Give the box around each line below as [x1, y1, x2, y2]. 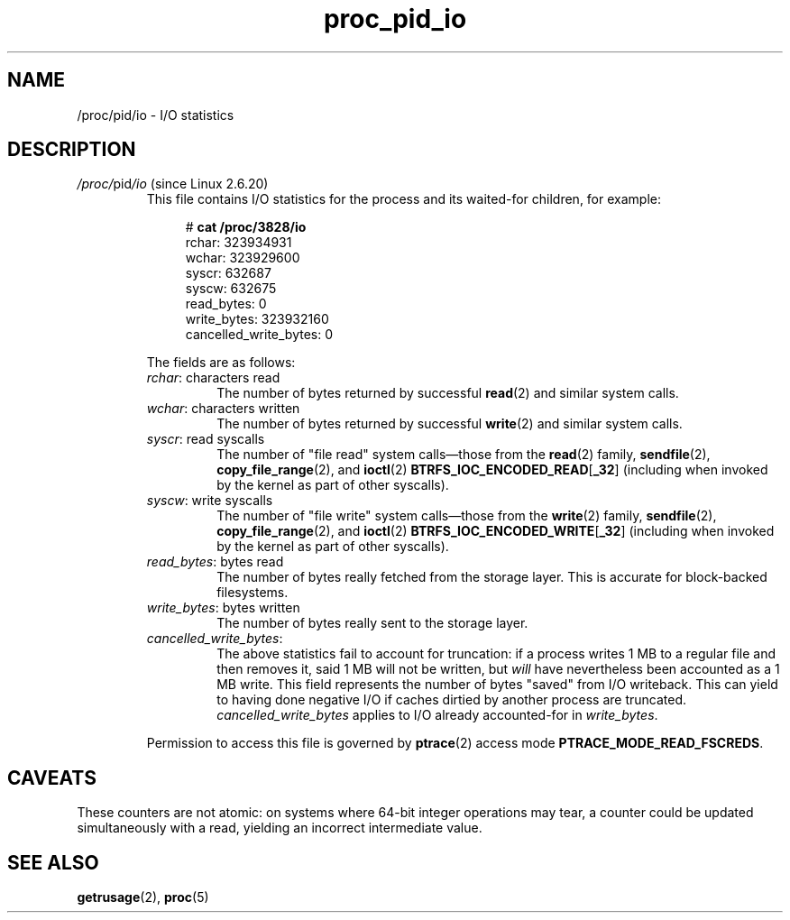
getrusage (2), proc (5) [77, 889, 209, 906]
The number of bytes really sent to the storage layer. [216, 615, 528, 631]
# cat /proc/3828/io [185, 219, 307, 235]
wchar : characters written [146, 400, 300, 417]
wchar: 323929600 [185, 250, 300, 266]
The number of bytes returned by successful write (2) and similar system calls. [216, 416, 683, 432]
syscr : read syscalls [146, 431, 265, 447]
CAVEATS [7, 766, 96, 789]
